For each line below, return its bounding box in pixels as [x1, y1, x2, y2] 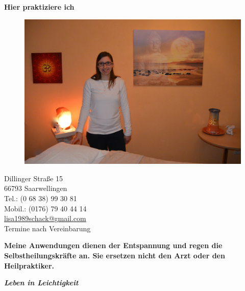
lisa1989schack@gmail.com [4, 213, 86, 224]
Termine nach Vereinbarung [4, 223, 91, 233]
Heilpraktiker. [4, 260, 55, 271]
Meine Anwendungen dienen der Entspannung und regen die [4, 240, 223, 251]
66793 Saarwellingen [4, 183, 67, 193]
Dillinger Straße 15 [4, 173, 63, 183]
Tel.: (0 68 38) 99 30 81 [4, 193, 77, 203]
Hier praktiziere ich [4, 2, 75, 12]
